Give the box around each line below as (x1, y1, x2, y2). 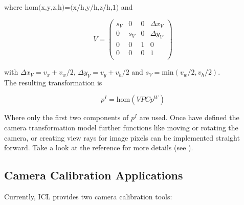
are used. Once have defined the (139, 112, 239, 123)
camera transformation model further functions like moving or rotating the (4, 122, 238, 133)
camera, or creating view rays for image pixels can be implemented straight (4, 132, 240, 143)
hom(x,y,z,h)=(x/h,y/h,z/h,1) (25, 4, 119, 11)
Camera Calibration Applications (4, 167, 183, 183)
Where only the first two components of (4, 112, 129, 123)
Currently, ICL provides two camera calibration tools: (4, 191, 172, 202)
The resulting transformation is (4, 77, 102, 87)
